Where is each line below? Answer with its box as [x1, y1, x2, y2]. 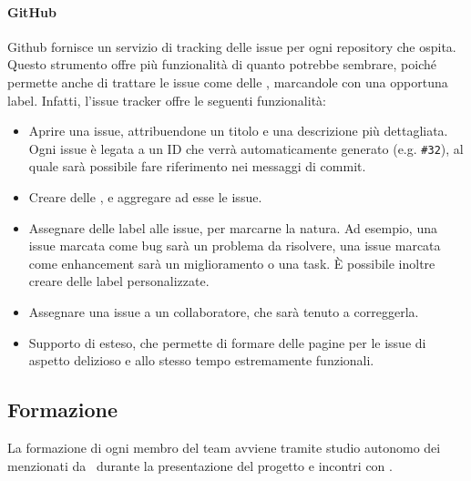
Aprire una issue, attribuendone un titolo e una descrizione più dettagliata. [28, 121, 448, 140]
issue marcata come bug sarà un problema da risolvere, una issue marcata [28, 236, 441, 255]
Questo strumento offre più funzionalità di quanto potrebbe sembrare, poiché [7, 55, 437, 74]
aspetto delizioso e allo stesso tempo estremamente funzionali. [28, 351, 374, 370]
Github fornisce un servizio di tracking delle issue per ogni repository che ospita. [7, 36, 456, 56]
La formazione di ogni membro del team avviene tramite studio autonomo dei [7, 437, 441, 456]
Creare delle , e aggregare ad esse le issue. [28, 188, 262, 207]
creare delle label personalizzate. [28, 271, 210, 291]
